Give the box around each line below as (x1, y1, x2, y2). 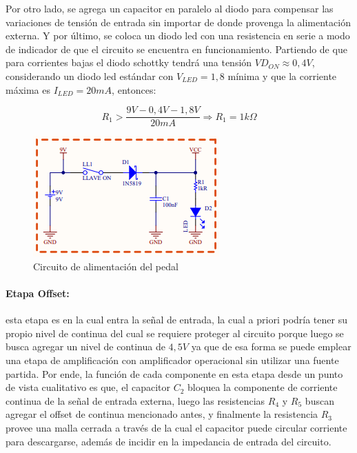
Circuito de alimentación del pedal (33, 259, 178, 273)
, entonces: (112, 82, 156, 97)
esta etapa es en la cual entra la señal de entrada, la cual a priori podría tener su (6, 312, 347, 327)
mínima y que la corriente (227, 68, 337, 83)
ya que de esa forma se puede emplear (191, 339, 351, 354)
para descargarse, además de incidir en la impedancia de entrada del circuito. (6, 434, 331, 448)
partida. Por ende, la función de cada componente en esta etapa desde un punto (6, 366, 343, 381)
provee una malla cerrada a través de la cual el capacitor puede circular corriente (6, 420, 347, 434)
